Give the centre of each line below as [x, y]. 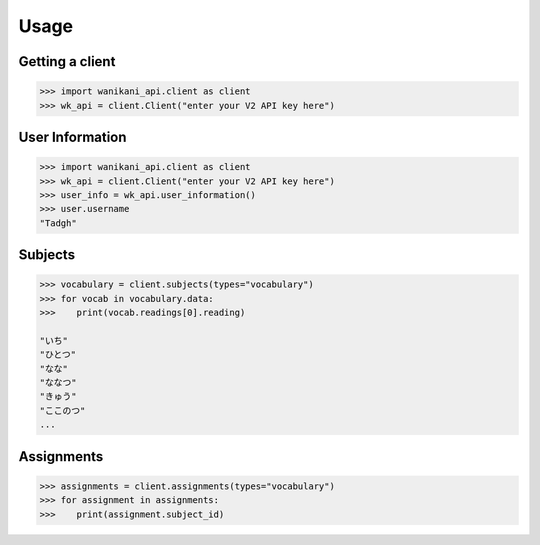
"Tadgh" [58, 223]
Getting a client [67, 61]
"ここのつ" [62, 410]
